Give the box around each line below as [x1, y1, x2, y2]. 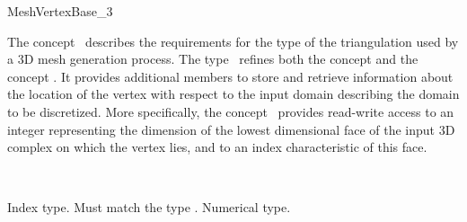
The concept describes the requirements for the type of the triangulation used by [7, 31, 459, 50]
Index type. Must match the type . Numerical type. [7, 198, 291, 217]
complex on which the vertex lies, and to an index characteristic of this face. [7, 138, 427, 156]
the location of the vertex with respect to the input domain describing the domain [7, 84, 460, 103]
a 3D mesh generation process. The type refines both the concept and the [7, 49, 419, 68]
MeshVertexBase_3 [7, 2, 113, 20]
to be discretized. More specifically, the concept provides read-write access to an [7, 102, 454, 120]
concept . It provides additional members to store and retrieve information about [7, 67, 454, 85]
